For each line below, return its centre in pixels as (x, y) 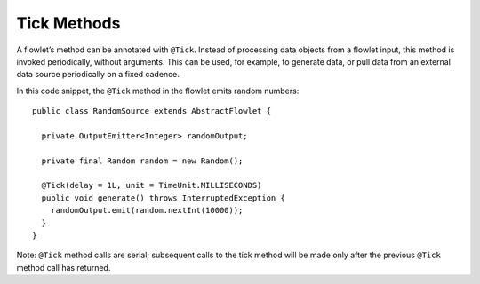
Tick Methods (68, 23)
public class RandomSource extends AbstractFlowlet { (152, 111)
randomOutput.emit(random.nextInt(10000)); (147, 210)
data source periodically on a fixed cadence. (98, 75)
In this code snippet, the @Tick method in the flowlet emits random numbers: (158, 91)
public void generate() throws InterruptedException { (164, 198)
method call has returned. (64, 267)
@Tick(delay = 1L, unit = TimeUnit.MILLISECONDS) (152, 185)
